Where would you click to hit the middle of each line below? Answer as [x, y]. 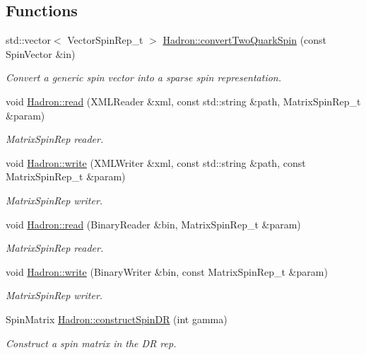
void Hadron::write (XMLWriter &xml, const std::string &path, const [156, 162]
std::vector [28, 40]
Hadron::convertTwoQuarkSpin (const [245, 40]
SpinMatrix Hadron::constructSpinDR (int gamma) [117, 319]
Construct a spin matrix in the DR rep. [91, 343]
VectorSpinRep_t [105, 40]
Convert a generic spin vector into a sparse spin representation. [144, 77]
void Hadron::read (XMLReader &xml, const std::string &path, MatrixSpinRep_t [183, 101]
